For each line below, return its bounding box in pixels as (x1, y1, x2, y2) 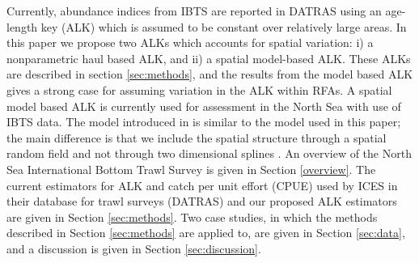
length (6, 18, 38, 35)
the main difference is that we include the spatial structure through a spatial (6, 129, 387, 146)
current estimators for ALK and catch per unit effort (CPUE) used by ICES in (6, 176, 398, 193)
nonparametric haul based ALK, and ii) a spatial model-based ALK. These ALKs (6, 49, 411, 66)
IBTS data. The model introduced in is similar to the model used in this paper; (6, 113, 401, 130)
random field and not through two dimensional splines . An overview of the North (6, 145, 412, 162)
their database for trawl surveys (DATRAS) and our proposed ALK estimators (6, 193, 397, 210)
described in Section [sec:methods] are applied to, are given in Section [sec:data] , (6, 224, 405, 241)
